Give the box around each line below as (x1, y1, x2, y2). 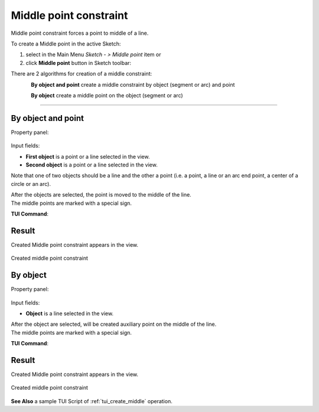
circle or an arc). (11, 180, 51, 187)
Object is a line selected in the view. (25, 310, 114, 317)
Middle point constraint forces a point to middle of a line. (11, 30, 149, 37)
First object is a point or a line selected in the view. (25, 153, 150, 160)
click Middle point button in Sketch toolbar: (25, 59, 132, 66)
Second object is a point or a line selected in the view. (25, 161, 158, 168)
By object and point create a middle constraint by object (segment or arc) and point (31, 81, 235, 88)
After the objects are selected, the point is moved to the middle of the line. (11, 191, 191, 198)
